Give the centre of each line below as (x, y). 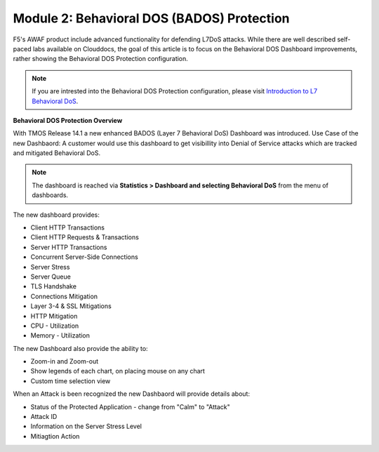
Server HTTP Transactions (69, 247)
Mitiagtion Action (55, 436)
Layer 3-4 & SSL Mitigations (71, 306)
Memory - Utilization (60, 335)
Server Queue (51, 277)
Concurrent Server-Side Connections (84, 257)
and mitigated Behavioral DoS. (57, 153)
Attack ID (44, 417)
